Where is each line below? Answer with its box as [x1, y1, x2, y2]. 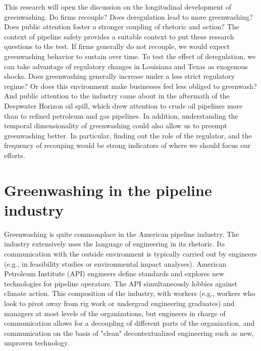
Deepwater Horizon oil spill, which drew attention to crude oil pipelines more [4, 100, 243, 111]
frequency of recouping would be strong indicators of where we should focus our [4, 140, 251, 151]
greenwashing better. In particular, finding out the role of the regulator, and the [4, 130, 252, 140]
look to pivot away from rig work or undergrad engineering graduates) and [4, 297, 235, 308]
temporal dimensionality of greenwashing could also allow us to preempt [4, 120, 227, 131]
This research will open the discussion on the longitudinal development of [4, 2, 232, 12]
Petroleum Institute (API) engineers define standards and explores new [4, 268, 225, 279]
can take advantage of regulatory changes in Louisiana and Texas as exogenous [4, 61, 248, 71]
